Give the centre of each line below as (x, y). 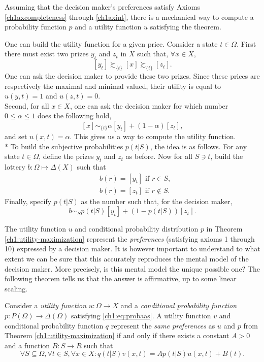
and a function (27, 345)
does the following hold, (74, 116)
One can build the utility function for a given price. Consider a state (111, 43)
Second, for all (27, 105)
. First (246, 43)
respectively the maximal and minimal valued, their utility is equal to (113, 86)
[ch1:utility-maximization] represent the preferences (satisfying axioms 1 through (130, 238)
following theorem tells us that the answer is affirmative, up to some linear (121, 278)
